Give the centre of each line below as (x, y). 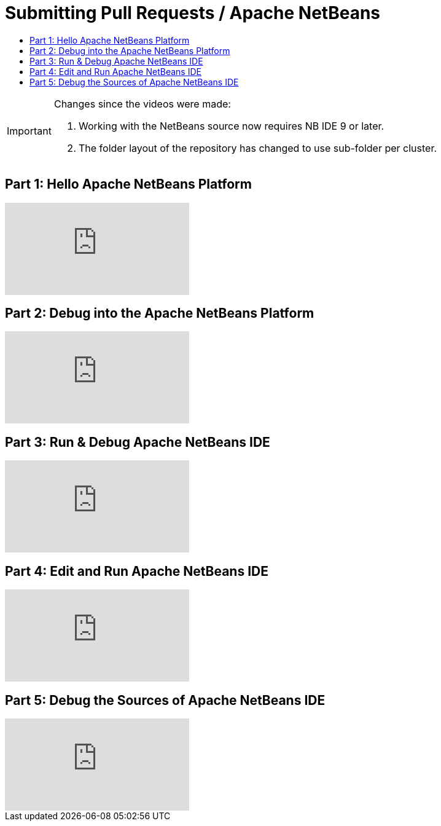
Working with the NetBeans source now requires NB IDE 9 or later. (231, 126)
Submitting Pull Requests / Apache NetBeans (193, 13)
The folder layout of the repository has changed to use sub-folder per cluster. (258, 148)
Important (29, 131)
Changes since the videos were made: (142, 104)
